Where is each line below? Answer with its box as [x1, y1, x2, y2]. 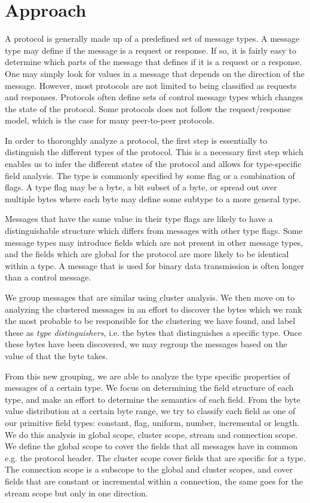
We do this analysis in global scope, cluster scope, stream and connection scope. [5, 428, 297, 440]
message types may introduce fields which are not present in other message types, [5, 236, 303, 248]
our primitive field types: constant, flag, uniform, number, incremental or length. [5, 416, 300, 428]
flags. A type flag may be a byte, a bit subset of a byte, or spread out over [5, 181, 277, 193]
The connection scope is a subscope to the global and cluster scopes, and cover [5, 463, 293, 476]
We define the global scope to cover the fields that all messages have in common [5, 440, 297, 452]
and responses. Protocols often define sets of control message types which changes [5, 91, 303, 103]
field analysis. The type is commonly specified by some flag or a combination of [5, 169, 295, 181]
